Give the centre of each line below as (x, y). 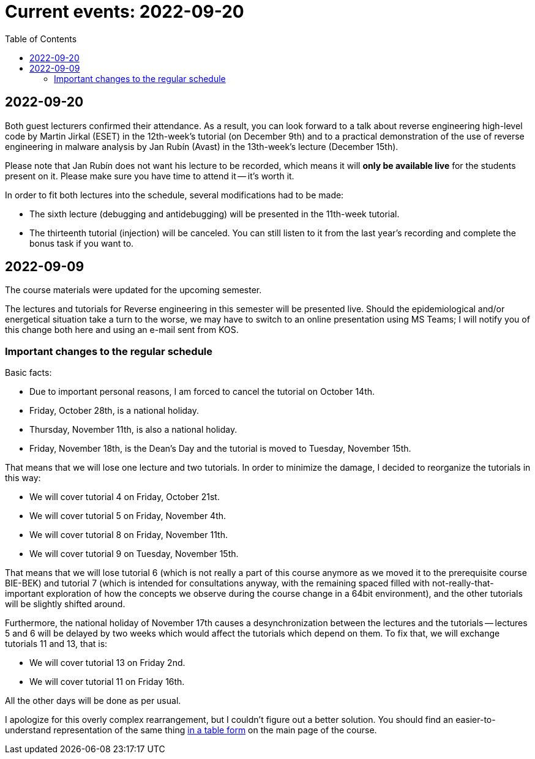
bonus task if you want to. (82, 243)
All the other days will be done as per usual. (93, 701)
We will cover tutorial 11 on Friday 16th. (107, 682)
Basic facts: (28, 373)
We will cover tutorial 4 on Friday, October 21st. (125, 497)
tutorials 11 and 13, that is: (56, 644)
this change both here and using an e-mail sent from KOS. (122, 330)
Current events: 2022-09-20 (125, 12)
